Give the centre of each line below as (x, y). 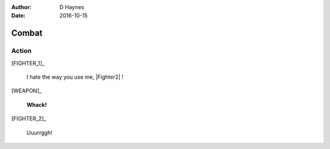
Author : (21, 7)
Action (21, 51)
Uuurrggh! (39, 133)
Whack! (37, 104)
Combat (27, 33)
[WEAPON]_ (27, 91)
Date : (18, 16)
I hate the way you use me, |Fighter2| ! (75, 77)
